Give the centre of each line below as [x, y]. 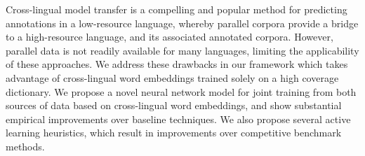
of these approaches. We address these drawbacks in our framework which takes [177, 64]
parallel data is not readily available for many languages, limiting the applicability [182, 50]
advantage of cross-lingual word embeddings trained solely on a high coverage [172, 77]
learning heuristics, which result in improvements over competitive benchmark [174, 133]
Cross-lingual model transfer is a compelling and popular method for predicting [177, 9]
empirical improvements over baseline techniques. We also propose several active [178, 119]
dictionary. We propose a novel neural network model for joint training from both [181, 91]
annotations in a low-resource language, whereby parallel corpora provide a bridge [182, 23]
